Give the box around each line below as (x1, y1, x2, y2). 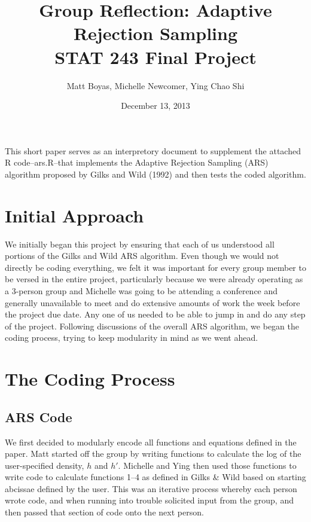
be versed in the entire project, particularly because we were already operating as (5, 273, 303, 285)
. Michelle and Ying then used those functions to (118, 459, 297, 471)
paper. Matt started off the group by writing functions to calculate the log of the (5, 447, 301, 460)
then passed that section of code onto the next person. (5, 506, 204, 518)
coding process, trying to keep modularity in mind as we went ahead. (5, 331, 258, 344)
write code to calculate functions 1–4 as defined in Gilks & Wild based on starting (5, 471, 306, 483)
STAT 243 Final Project (54, 44, 257, 69)
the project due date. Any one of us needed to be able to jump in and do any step (5, 308, 306, 320)
